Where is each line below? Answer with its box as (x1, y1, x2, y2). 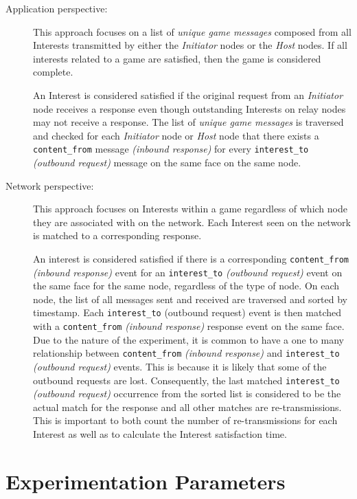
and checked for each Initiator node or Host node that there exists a (33, 128, 319, 142)
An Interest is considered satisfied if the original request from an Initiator (33, 87, 343, 102)
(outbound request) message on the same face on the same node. (33, 155, 301, 169)
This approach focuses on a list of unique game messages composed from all (33, 24, 352, 38)
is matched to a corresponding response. (33, 228, 202, 243)
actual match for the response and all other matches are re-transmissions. (33, 399, 342, 414)
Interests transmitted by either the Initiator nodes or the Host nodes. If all (33, 38, 347, 52)
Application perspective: (5, 1, 108, 15)
